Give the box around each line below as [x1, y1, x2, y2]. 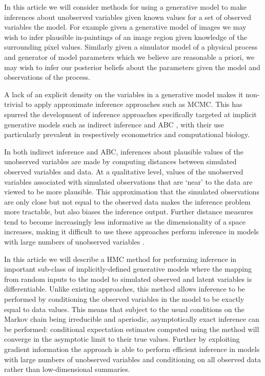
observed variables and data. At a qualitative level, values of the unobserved [4, 166, 243, 176]
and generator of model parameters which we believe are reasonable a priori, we [4, 51, 255, 62]
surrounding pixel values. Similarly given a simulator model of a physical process [4, 41, 258, 52]
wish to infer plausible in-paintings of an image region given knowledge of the [4, 31, 247, 42]
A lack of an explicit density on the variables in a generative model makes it [4, 89, 243, 99]
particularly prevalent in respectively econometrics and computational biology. [4, 129, 250, 140]
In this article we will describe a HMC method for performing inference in [4, 253, 237, 264]
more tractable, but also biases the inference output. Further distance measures [4, 206, 253, 217]
